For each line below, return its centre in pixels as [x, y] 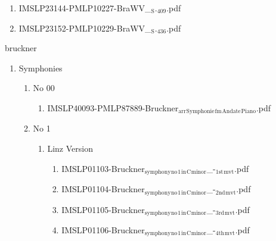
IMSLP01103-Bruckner [103, 168]
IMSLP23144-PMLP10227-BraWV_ [85, 8]
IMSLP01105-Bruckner [103, 209]
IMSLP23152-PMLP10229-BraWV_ [85, 28]
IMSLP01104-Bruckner [103, 189]
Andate [231, 112]
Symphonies [41, 68]
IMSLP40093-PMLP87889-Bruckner [113, 107]
